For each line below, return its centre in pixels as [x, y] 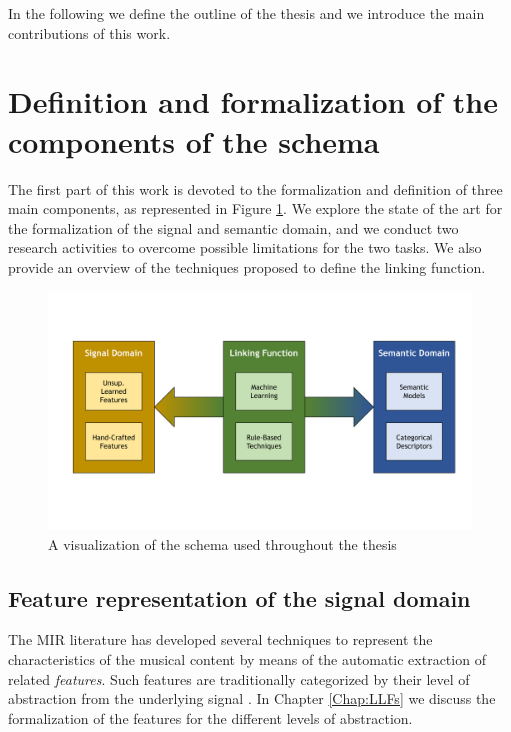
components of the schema [194, 140]
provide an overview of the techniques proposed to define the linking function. [247, 266]
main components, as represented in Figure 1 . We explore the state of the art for [255, 208]
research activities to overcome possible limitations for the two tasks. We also [245, 247]
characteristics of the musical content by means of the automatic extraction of [247, 658]
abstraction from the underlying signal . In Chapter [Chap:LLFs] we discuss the [252, 698]
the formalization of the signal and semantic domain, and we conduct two [233, 227]
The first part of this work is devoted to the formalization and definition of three [255, 188]
